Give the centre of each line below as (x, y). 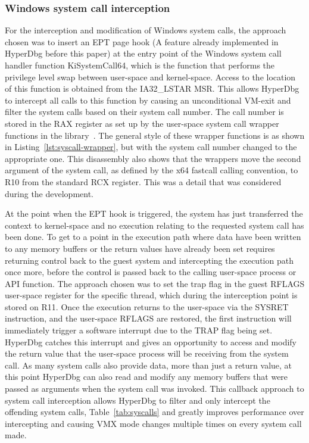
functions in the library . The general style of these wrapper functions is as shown (155, 135)
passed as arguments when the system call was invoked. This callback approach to (154, 389)
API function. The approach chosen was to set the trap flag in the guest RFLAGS (155, 283)
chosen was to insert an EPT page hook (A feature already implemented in (142, 41)
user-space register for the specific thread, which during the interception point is (151, 295)
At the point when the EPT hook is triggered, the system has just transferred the (154, 213)
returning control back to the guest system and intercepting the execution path (149, 260)
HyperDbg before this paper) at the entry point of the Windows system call (143, 53)
